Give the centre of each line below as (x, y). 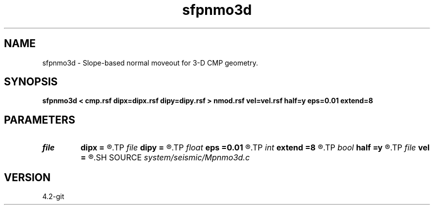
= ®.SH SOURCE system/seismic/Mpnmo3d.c (165, 158)
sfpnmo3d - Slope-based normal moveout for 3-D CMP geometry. (150, 63)
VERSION (27, 177)
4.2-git (53, 197)
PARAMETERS (40, 120)
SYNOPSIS (31, 82)
